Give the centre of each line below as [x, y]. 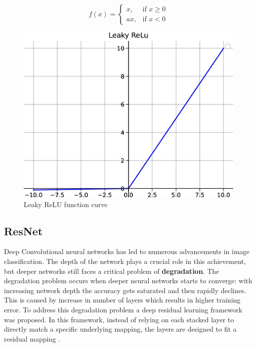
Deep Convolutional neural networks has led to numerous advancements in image [127, 251]
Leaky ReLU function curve [66, 204]
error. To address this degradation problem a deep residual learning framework [123, 309]
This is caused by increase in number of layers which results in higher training [122, 300]
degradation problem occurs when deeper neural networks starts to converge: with [128, 281]
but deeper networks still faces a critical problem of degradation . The [112, 271]
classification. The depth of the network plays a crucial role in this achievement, [125, 261]
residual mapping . [32, 338]
